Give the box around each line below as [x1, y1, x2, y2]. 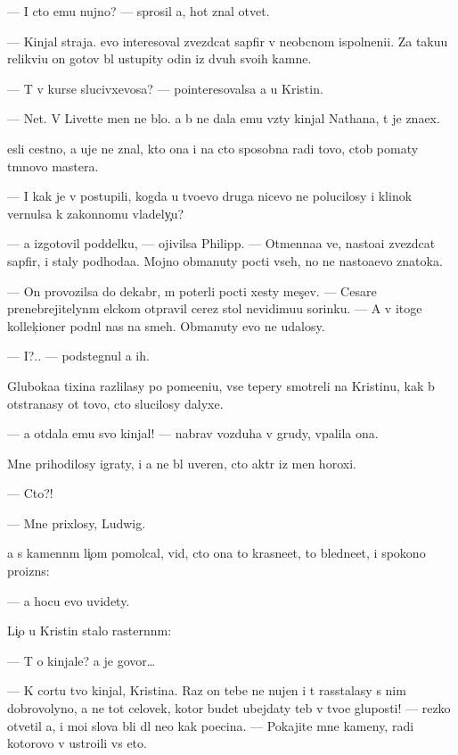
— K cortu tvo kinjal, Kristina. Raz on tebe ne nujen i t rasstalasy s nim [7, 681, 406, 700]
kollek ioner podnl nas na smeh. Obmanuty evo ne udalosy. [7, 316, 325, 335]
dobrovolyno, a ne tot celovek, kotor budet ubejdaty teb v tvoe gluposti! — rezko [7, 699, 451, 718]
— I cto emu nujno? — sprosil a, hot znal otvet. [7, 2, 270, 20]
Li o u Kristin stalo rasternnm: [7, 621, 172, 640]
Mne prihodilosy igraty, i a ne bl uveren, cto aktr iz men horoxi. [7, 453, 356, 472]
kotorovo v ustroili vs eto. [7, 734, 147, 752]
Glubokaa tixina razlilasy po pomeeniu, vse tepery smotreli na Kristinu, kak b [7, 376, 435, 394]
